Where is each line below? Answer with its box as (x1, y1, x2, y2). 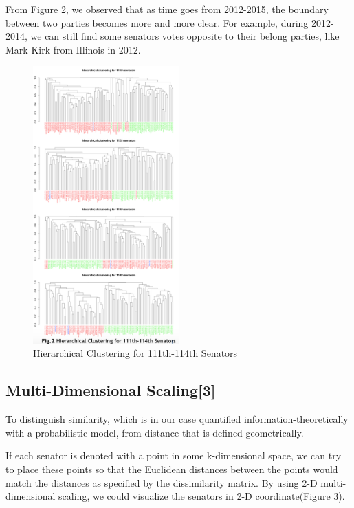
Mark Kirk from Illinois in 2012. (5, 42, 141, 56)
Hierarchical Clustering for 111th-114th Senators (33, 346, 238, 360)
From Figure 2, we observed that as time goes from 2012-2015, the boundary (5, 2, 329, 16)
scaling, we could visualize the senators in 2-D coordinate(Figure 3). (58, 489, 345, 503)
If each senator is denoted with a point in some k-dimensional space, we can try (5, 448, 342, 463)
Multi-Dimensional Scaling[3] (5, 379, 216, 401)
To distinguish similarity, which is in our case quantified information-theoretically (5, 412, 349, 426)
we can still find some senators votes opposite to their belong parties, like (30, 29, 340, 43)
